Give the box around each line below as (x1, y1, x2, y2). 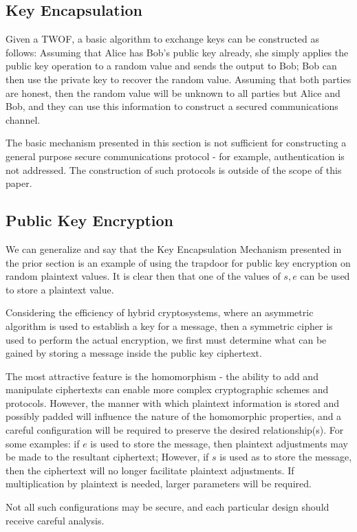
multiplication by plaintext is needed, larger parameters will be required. (6, 476, 312, 491)
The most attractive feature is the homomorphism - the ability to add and (6, 368, 318, 383)
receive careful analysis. (6, 513, 105, 527)
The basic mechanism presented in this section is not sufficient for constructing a (6, 135, 347, 150)
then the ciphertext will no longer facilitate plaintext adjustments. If (6, 463, 294, 477)
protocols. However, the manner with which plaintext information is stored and (6, 395, 340, 410)
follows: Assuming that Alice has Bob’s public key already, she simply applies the (6, 45, 349, 59)
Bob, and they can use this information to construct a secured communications (6, 99, 338, 113)
